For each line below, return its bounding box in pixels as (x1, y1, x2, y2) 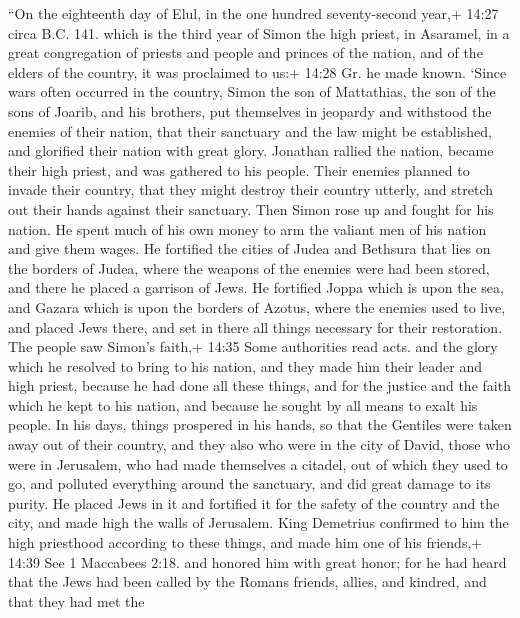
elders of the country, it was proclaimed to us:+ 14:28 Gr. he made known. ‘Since (8, 61, 507, 82)
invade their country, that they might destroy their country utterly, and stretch (8, 179, 494, 200)
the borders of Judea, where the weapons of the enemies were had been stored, (8, 257, 490, 278)
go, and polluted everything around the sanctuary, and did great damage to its (8, 473, 491, 494)
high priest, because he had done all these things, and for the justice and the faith (8, 375, 511, 396)
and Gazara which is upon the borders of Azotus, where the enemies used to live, (8, 296, 506, 317)
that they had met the (8, 590, 145, 611)
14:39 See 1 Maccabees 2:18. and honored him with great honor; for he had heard (8, 551, 507, 572)
